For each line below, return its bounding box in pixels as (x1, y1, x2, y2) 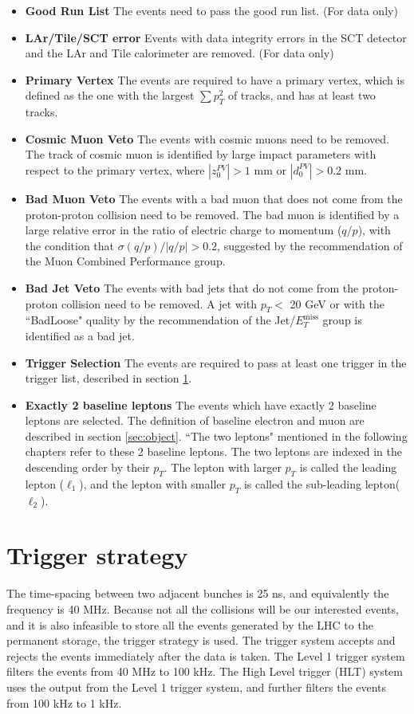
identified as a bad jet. (25, 327, 135, 343)
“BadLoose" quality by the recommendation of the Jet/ (25, 312, 296, 328)
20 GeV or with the (290, 295, 384, 312)
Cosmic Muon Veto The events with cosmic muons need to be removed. (25, 130, 389, 147)
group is (322, 312, 362, 328)
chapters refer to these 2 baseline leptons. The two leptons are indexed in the (25, 443, 403, 460)
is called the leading (299, 459, 397, 476)
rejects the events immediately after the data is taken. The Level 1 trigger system (6, 647, 405, 664)
